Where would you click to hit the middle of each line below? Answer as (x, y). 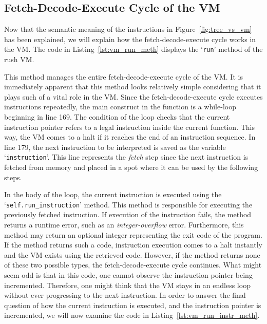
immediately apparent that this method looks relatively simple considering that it (133, 87)
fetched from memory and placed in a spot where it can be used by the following (131, 167)
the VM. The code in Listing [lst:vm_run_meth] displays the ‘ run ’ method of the (133, 49)
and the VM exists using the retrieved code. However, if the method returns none (132, 254)
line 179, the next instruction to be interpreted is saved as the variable (115, 147)
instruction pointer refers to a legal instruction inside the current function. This (129, 127)
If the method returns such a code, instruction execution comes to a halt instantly (133, 245)
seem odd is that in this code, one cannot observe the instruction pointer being (128, 275)
